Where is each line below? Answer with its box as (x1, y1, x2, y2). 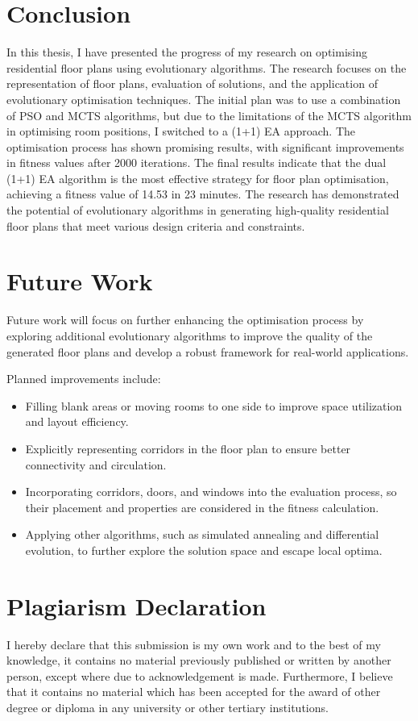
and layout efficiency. (25, 413, 129, 430)
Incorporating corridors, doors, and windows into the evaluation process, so (25, 483, 397, 500)
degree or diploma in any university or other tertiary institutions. (6, 699, 329, 715)
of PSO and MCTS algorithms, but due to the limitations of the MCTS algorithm (6, 106, 412, 123)
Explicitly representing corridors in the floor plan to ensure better (25, 440, 351, 456)
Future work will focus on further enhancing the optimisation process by (6, 311, 364, 328)
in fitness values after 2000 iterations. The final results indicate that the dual (6, 154, 387, 171)
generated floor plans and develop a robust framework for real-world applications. (6, 343, 409, 360)
